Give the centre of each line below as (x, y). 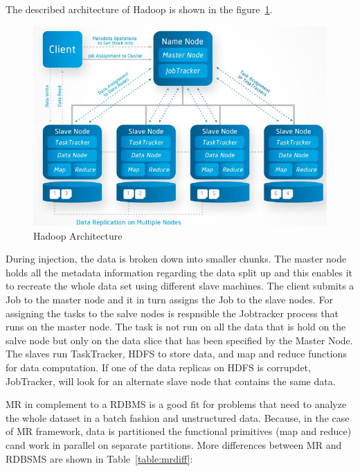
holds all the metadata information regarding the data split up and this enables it (179, 272)
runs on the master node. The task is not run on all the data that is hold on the (176, 327)
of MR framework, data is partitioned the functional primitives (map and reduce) (179, 431)
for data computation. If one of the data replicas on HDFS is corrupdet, (158, 367)
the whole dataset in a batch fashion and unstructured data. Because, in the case (178, 417)
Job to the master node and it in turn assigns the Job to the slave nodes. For (169, 300)
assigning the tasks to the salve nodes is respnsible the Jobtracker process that (172, 313)
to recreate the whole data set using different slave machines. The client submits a (180, 286)
